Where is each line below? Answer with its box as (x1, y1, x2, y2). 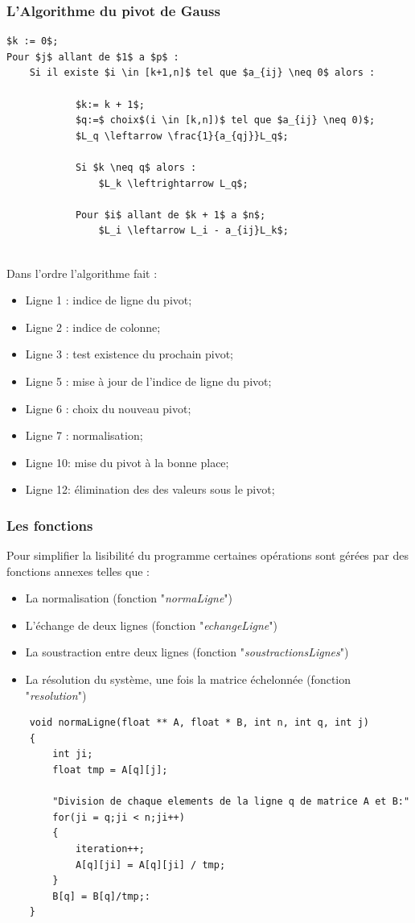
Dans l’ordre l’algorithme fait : (6, 264, 158, 281)
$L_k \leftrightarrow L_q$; (98, 177, 249, 189)
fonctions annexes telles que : (6, 562, 150, 579)
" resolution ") (25, 686, 87, 703)
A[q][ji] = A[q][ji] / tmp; (75, 859, 226, 871)
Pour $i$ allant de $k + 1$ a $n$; (75, 209, 266, 221)
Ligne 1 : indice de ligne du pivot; (25, 292, 192, 308)
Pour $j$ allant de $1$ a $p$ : (6, 51, 179, 63)
